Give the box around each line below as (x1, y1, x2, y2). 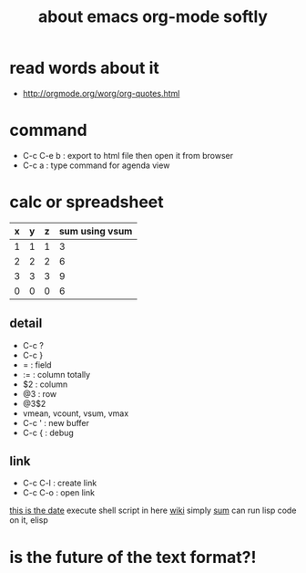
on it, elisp (9, 515, 48, 526)
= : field (22, 359, 52, 370)
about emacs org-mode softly (37, 6, 269, 27)
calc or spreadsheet (9, 192, 164, 213)
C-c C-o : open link (22, 487, 96, 498)
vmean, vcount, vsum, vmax (22, 408, 129, 419)
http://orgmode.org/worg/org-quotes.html (22, 88, 180, 99)
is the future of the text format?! (9, 547, 257, 568)
